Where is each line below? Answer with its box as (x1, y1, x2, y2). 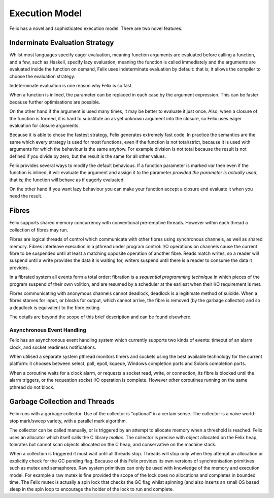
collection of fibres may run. (9, 226, 68, 233)
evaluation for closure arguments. (9, 122, 80, 128)
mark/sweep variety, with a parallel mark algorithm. (19, 418, 127, 424)
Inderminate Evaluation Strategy (9, 39, 114, 47)
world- (242, 411, 256, 417)
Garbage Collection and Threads (9, 397, 115, 406)
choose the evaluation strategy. (9, 73, 76, 79)
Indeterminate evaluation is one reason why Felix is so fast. (9, 83, 133, 89)
